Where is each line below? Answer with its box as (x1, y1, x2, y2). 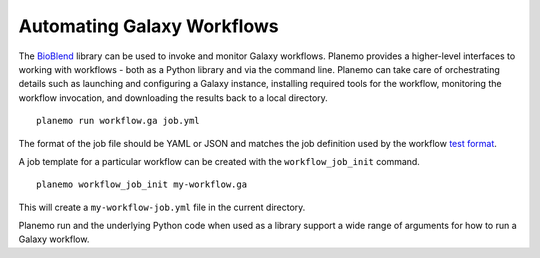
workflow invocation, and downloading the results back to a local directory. (18, 91, 329, 104)
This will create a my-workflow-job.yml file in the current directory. (18, 201, 306, 213)
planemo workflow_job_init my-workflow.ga (36, 179, 248, 190)
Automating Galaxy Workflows (18, 15, 279, 37)
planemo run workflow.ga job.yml (36, 115, 200, 127)
